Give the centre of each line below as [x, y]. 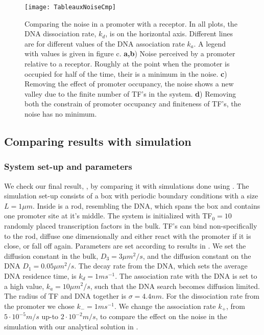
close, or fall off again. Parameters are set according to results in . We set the [125, 246]
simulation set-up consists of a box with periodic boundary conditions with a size [131, 196]
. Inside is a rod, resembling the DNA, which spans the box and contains [146, 205]
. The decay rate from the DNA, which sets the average [161, 266]
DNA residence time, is [40, 275]
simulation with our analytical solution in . [71, 326]
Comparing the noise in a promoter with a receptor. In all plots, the [131, 23]
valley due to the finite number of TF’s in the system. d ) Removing [130, 93]
